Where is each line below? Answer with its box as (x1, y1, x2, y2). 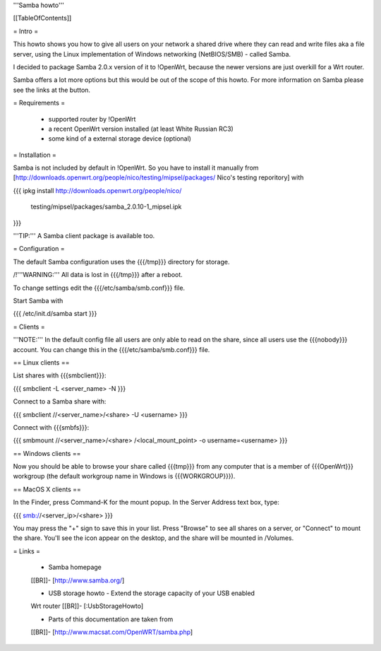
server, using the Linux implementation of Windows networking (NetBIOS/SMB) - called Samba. (13, 49, 291, 58)
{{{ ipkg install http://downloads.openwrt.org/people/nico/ (13, 186, 182, 194)
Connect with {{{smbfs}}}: (13, 423, 90, 431)
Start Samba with (13, 296, 64, 305)
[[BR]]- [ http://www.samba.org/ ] (30, 576, 125, 585)
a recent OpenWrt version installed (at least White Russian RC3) (48, 124, 234, 133)
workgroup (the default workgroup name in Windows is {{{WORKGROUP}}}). (13, 472, 236, 481)
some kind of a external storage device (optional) (48, 134, 192, 143)
